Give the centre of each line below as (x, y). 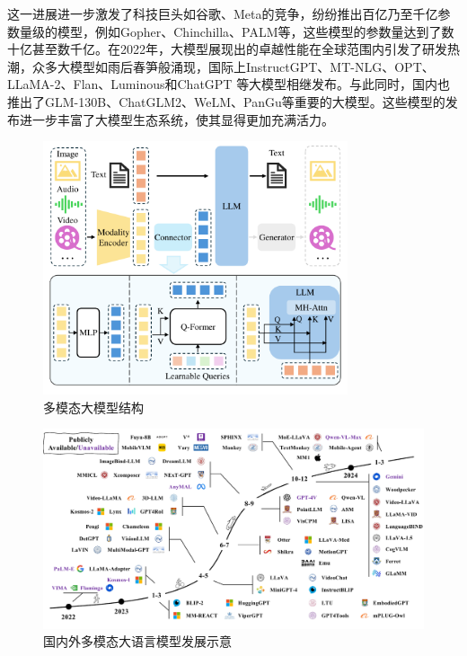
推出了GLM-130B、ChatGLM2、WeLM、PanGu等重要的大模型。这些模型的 (226, 101)
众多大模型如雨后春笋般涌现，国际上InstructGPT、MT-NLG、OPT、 (233, 66)
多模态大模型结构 (93, 407)
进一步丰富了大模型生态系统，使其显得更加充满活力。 (176, 119)
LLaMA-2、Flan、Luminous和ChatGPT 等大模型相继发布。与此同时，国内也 (229, 84)
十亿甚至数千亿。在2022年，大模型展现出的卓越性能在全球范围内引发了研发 (227, 49)
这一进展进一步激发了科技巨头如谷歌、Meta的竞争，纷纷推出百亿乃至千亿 (223, 13)
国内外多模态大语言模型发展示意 (137, 641)
